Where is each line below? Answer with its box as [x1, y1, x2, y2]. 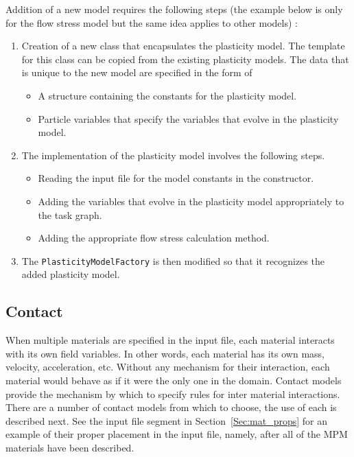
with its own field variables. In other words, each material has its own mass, [5, 346, 324, 360]
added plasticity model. [21, 267, 120, 281]
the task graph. [38, 207, 102, 222]
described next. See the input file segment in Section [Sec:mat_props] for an [5, 413, 327, 427]
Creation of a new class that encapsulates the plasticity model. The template [21, 38, 345, 53]
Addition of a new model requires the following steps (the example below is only [5, 2, 343, 16]
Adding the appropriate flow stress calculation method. [38, 231, 270, 245]
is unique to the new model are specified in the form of [21, 65, 252, 80]
